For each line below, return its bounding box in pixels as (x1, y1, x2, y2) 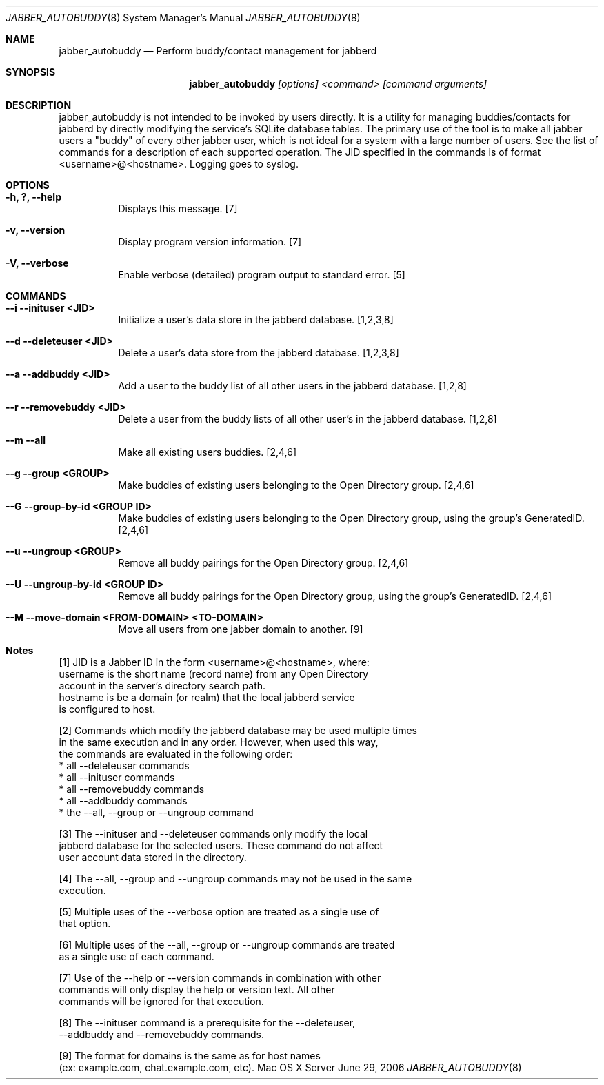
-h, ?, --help (6, 191, 61, 203)
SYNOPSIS (6, 66, 56, 78)
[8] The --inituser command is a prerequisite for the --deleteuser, (59, 1017, 356, 1028)
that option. (59, 917, 111, 929)
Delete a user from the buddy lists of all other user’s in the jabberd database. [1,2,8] (118, 413, 497, 425)
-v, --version (6, 224, 66, 236)
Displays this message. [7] (118, 203, 238, 214)
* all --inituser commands (59, 771, 175, 783)
